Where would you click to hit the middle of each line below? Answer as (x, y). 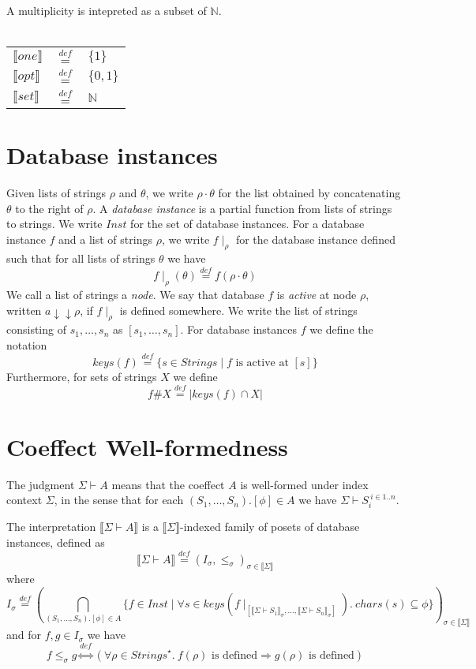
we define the (341, 329)
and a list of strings (105, 239)
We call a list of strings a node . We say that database (135, 295)
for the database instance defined (315, 239)
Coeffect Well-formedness (147, 446)
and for (24, 635)
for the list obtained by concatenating (309, 192)
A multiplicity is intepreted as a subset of (107, 10)
